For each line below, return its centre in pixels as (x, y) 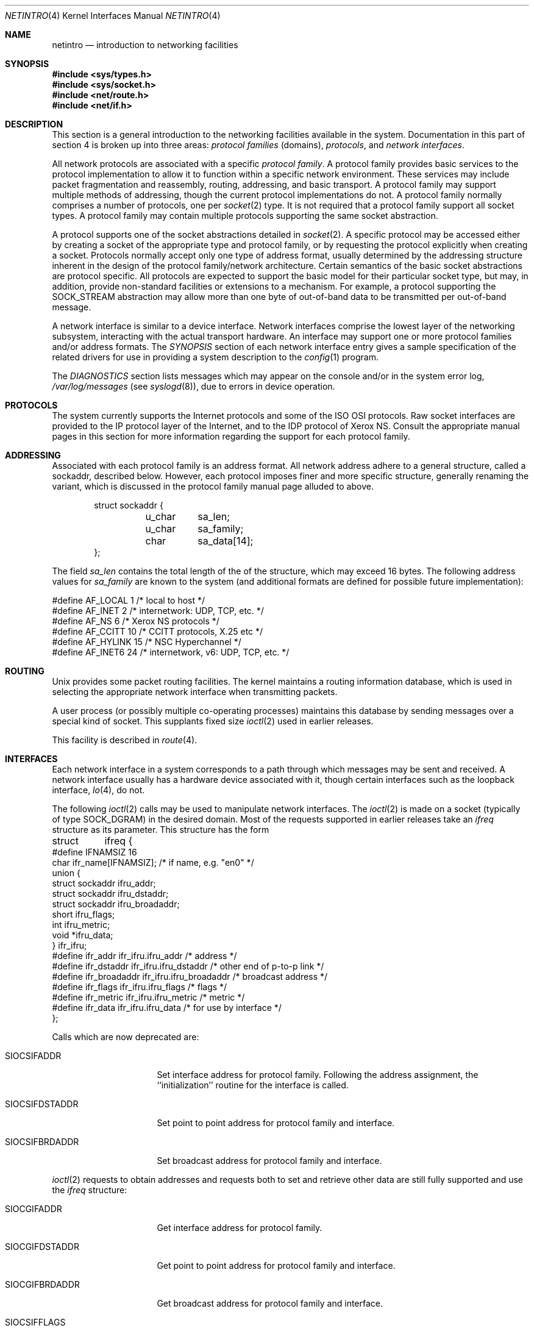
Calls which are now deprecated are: (126, 1037)
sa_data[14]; (226, 541)
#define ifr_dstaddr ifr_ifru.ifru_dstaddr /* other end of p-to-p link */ (188, 966)
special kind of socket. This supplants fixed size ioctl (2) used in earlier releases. (213, 721)
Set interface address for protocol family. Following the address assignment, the (318, 1075)
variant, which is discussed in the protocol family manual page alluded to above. (213, 486)
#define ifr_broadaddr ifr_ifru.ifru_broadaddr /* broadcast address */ (190, 976)
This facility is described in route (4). (125, 740)
